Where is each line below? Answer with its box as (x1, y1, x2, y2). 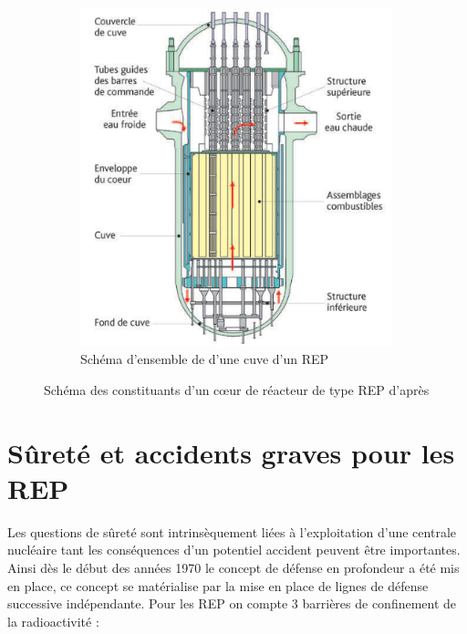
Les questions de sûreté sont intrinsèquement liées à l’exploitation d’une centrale (7, 522, 456, 541)
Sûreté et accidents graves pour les (7, 433, 455, 471)
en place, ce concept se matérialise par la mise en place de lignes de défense (7, 576, 429, 595)
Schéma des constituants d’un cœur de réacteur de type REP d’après (44, 379, 430, 399)
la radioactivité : (7, 611, 99, 630)
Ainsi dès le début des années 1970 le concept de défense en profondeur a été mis (7, 558, 460, 577)
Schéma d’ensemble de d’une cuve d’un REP (80, 349, 329, 369)
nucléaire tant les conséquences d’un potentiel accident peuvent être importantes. (7, 540, 461, 559)
